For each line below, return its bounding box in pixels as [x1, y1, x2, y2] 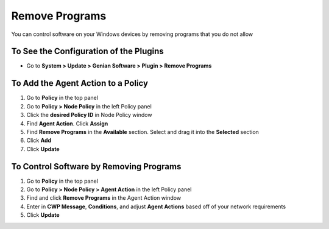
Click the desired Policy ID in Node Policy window [26, 111, 152, 119]
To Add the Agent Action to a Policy [11, 78, 149, 88]
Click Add [26, 137, 52, 144]
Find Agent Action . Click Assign [26, 119, 108, 127]
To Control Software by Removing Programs [11, 161, 182, 172]
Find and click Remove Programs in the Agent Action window [26, 194, 182, 202]
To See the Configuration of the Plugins [11, 46, 164, 57]
